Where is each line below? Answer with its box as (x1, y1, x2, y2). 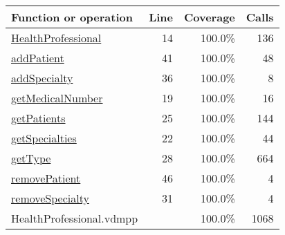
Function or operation (11, 9, 133, 25)
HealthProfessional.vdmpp (11, 210, 138, 226)
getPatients (11, 110, 66, 126)
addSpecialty (11, 70, 73, 86)
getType (11, 150, 51, 166)
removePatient (11, 170, 81, 186)
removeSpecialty (11, 190, 89, 206)
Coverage (184, 9, 235, 25)
